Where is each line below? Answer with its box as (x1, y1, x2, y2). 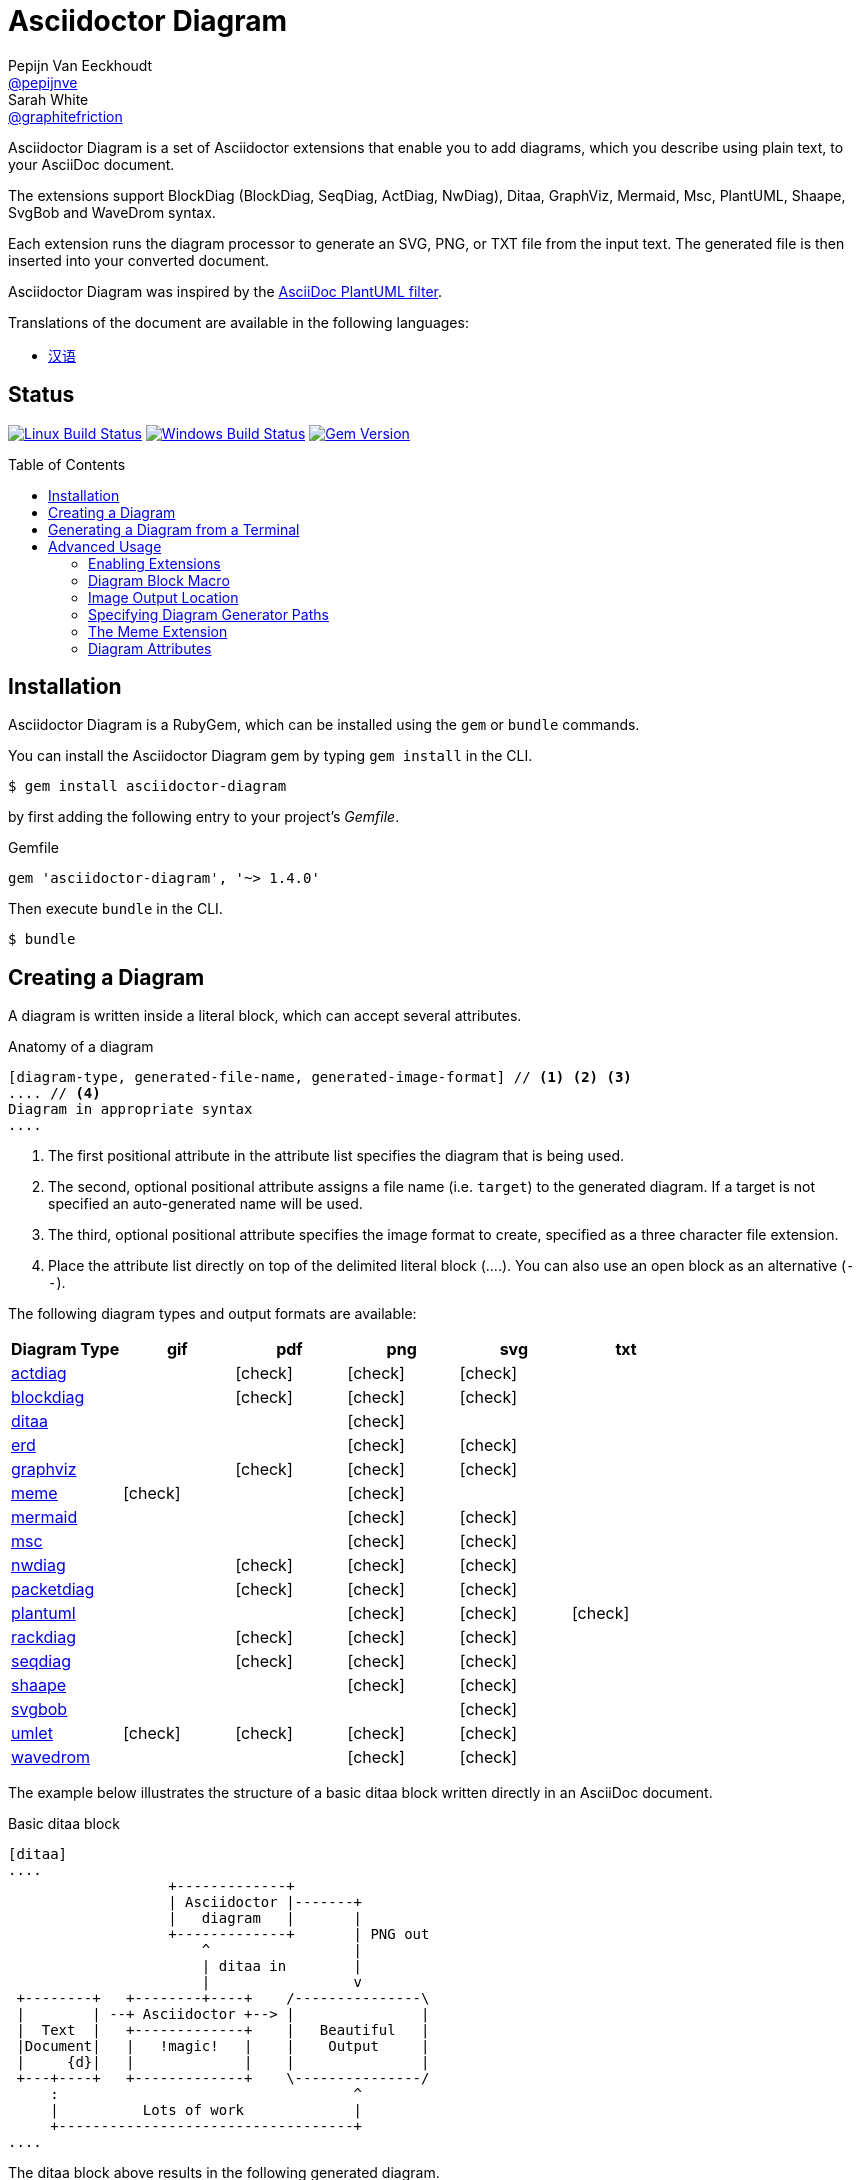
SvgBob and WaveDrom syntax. (8, 203, 216, 221)
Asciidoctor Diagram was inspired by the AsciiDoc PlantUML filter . (8, 282, 442, 300)
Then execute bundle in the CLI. (8, 900, 223, 918)
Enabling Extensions (88, 554, 221, 572)
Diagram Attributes (88, 639, 212, 657)
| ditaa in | (201, 1958, 363, 1975)
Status (8, 382, 75, 408)
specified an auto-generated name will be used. (48, 1195, 363, 1213)
